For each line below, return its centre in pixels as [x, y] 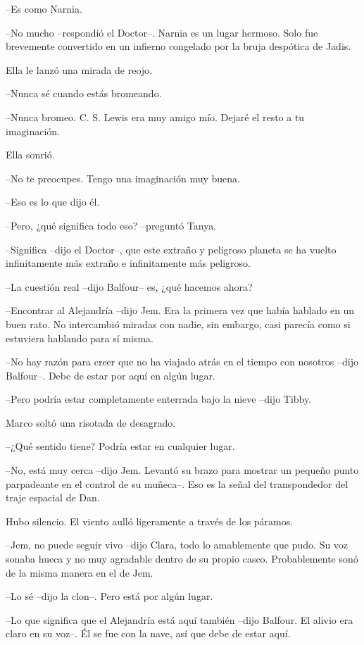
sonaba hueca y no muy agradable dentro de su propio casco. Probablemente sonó [182, 559]
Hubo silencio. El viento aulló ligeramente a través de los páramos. [150, 521]
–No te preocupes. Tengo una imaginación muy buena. [123, 178]
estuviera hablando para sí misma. [80, 338]
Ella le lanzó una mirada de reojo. [79, 69]
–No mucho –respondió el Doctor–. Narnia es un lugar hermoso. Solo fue [162, 32]
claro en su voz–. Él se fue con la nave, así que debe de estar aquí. [148, 633]
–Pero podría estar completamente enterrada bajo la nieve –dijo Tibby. [159, 399]
